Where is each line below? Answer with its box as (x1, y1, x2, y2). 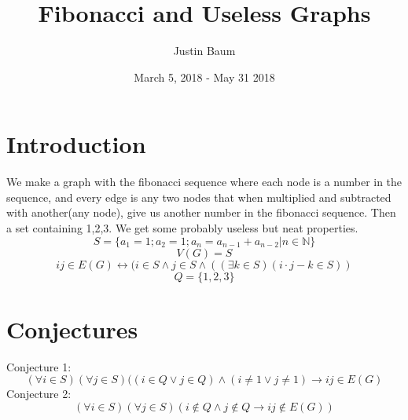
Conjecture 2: (6, 385, 72, 402)
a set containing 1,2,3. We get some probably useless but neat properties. (6, 220, 358, 236)
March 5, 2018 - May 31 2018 (134, 68, 275, 85)
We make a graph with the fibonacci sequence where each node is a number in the (6, 173, 402, 190)
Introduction (6, 128, 146, 160)
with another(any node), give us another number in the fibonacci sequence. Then (6, 204, 396, 221)
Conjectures (6, 312, 138, 345)
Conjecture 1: (6, 358, 72, 374)
